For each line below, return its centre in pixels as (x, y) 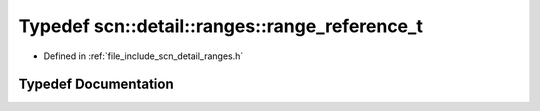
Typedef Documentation (96, 84)
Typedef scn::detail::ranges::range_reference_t (221, 26)
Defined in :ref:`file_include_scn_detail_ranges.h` (143, 56)
